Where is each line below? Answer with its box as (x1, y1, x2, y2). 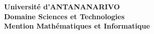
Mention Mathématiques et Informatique (4, 21, 150, 31)
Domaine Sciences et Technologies (4, 11, 125, 21)
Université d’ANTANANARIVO (4, 1, 120, 11)
